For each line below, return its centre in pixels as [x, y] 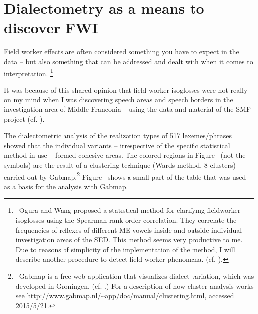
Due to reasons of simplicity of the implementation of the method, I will [125, 249]
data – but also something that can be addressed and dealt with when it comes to [129, 61]
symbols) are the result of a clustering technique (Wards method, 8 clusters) [120, 164]
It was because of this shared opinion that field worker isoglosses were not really [126, 89]
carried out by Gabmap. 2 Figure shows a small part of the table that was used [125, 176]
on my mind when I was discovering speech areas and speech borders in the [119, 99]
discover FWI [51, 28]
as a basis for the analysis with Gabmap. [66, 186]
